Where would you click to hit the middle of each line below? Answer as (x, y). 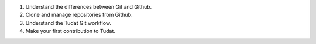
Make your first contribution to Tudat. (70, 31)
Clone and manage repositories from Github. (79, 15)
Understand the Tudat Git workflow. (68, 23)
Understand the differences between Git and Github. (89, 7)
